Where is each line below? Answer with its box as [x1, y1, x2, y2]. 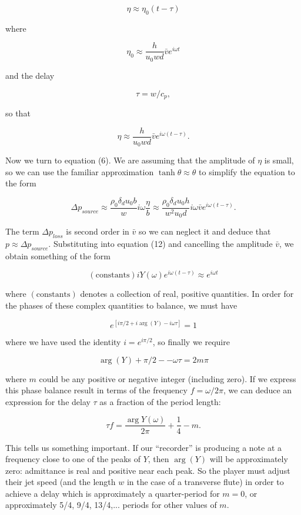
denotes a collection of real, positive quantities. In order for [80, 287, 294, 300]
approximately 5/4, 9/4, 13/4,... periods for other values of [5, 499, 217, 511]
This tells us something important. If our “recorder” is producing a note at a [5, 441, 282, 453]
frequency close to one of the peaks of [5, 453, 141, 465]
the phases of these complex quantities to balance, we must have [5, 299, 238, 311]
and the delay [5, 69, 55, 81]
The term [5, 225, 39, 238]
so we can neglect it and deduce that [139, 225, 271, 238]
